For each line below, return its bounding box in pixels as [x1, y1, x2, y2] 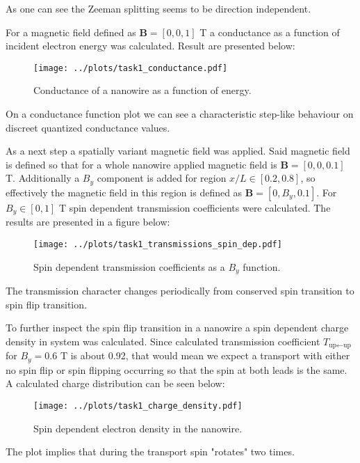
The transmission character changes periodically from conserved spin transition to [6, 283, 354, 298]
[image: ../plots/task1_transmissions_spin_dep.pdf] [33, 239, 282, 249]
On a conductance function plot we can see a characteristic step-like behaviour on [6, 107, 354, 121]
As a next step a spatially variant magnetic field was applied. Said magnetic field [6, 143, 350, 158]
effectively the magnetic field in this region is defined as [6, 185, 243, 199]
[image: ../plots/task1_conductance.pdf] [33, 63, 228, 73]
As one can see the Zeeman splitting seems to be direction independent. [6, 1, 311, 15]
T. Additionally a [6, 171, 80, 185]
